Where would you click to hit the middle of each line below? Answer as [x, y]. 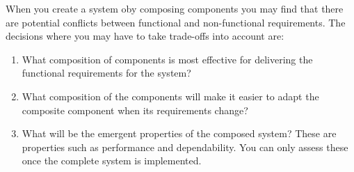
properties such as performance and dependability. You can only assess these [185, 147]
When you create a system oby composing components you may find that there [175, 8]
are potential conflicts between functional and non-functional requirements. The [176, 22]
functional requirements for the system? [106, 73]
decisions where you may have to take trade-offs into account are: [145, 36]
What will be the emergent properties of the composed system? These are [179, 133]
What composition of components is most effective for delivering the [167, 59]
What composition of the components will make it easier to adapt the [170, 96]
